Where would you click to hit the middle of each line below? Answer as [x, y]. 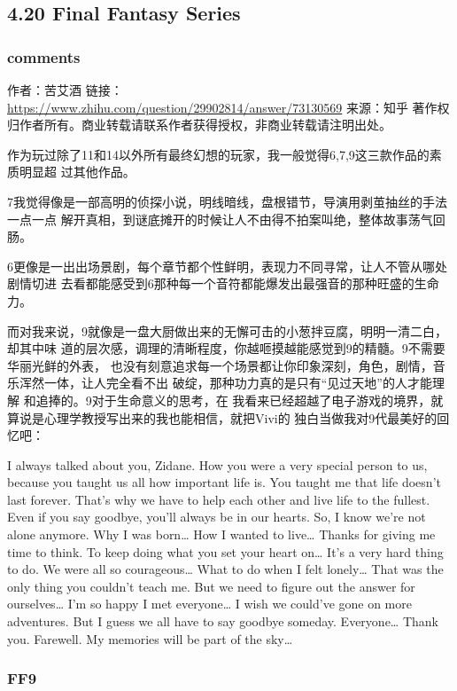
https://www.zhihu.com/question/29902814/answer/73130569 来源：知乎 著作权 [228, 107]
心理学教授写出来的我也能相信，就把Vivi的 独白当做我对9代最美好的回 [247, 417]
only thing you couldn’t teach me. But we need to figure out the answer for [211, 586]
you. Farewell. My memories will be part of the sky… [150, 638]
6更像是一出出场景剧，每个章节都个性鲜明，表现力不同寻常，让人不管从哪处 [227, 266]
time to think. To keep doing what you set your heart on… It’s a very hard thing [225, 551]
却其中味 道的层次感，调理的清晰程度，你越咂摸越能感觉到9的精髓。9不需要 [226, 348]
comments [44, 56]
